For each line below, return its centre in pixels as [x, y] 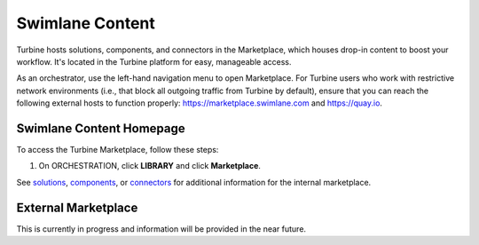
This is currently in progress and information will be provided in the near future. [161, 229]
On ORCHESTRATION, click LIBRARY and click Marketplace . [150, 166]
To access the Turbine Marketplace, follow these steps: [118, 150]
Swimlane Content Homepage [101, 128]
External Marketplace [77, 207]
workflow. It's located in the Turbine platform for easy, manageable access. [154, 61]
